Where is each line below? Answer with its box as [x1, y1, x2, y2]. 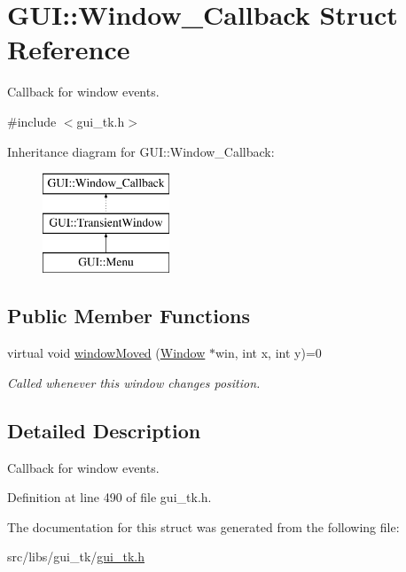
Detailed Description [7, 416, 201, 444]
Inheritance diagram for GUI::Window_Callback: [7, 142, 275, 160]
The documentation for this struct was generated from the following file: [7, 517, 400, 536]
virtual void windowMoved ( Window [7, 344, 206, 362]
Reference [7, 31, 130, 67]
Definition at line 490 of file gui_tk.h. [7, 488, 212, 506]
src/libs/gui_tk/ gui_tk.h [7, 547, 145, 566]
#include [7, 112, 57, 130]
